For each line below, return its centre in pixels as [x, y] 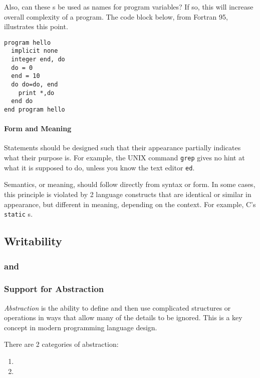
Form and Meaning [38, 128]
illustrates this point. [36, 26]
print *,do [36, 93]
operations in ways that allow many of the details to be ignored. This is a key [123, 317]
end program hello [35, 110]
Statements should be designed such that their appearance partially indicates [122, 148]
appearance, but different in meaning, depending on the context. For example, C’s [130, 204]
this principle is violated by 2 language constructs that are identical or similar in [128, 194]
